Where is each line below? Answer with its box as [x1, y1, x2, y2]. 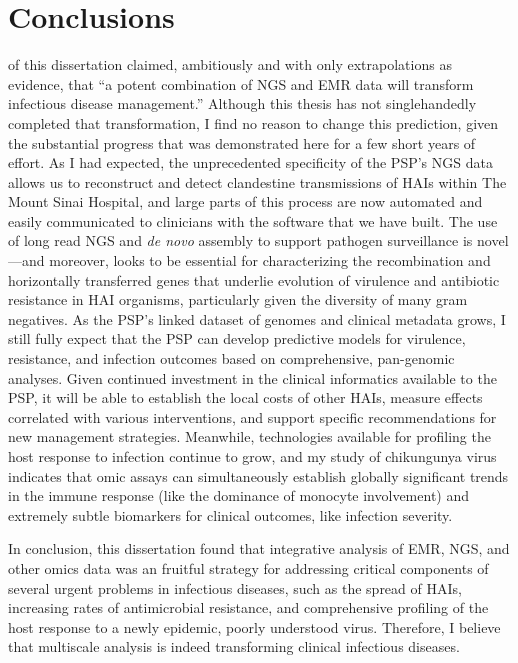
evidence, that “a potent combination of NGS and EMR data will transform [8, 73, 474, 94]
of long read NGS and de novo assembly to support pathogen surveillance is [8, 230, 473, 251]
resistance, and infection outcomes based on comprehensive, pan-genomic [8, 348, 455, 369]
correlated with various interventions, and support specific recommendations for [8, 406, 497, 427]
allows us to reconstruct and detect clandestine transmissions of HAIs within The [8, 171, 507, 192]
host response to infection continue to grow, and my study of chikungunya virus [8, 446, 497, 466]
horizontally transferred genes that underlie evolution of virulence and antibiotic [8, 269, 500, 290]
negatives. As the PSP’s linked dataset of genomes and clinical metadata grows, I [8, 308, 506, 329]
